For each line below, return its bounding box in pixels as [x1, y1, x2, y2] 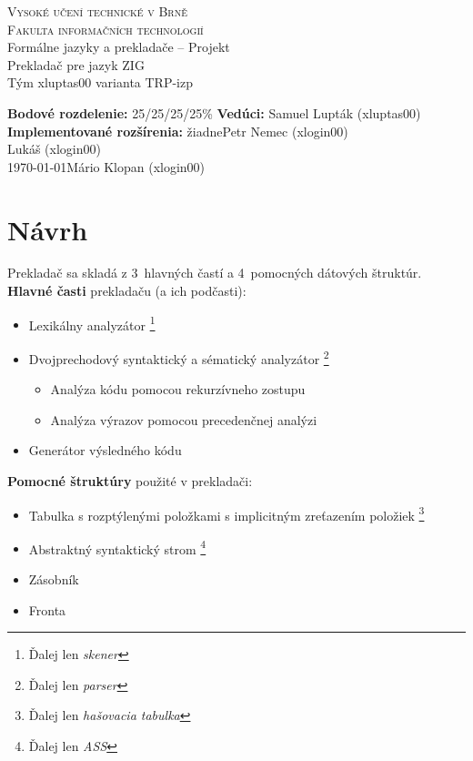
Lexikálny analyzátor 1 [28, 312, 156, 334]
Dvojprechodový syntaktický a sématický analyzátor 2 [28, 346, 329, 368]
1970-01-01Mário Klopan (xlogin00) [7, 157, 206, 176]
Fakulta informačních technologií [7, 19, 204, 38]
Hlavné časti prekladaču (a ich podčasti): [7, 281, 247, 300]
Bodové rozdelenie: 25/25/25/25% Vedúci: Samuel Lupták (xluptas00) [7, 103, 421, 122]
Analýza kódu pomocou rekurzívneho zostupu [50, 380, 306, 399]
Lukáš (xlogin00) [7, 139, 101, 158]
